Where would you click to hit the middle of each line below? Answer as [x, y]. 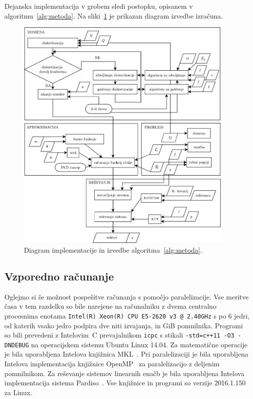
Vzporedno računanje [59, 276]
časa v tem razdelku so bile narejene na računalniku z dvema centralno [110, 306]
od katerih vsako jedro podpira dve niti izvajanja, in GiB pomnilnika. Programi [124, 325]
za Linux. [18, 392]
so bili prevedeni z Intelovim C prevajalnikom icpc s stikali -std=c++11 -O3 [119, 335]
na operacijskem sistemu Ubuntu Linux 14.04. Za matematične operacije [139, 344]
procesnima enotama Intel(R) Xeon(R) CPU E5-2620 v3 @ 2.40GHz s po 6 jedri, [127, 315]
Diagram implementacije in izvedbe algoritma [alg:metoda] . [113, 249]
